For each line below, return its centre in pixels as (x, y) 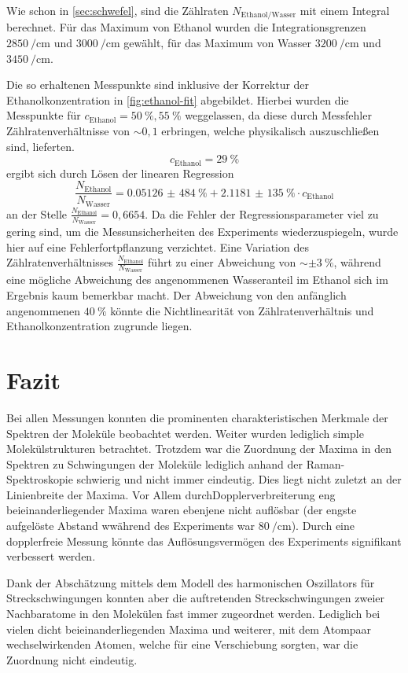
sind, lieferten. (40, 146)
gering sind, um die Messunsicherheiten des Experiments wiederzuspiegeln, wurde (202, 231)
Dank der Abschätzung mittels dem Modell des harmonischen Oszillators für (191, 582)
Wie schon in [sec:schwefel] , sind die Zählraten (118, 10)
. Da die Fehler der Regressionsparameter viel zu (262, 213)
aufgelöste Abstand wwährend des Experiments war (131, 526)
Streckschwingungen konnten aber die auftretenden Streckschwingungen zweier (196, 598)
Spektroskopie (40, 479)
